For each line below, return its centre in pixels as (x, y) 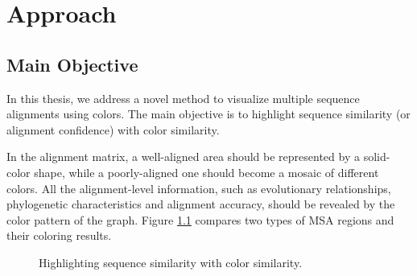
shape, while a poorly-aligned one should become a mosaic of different (206, 172)
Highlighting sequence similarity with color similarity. (171, 262)
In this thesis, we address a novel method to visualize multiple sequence (183, 98)
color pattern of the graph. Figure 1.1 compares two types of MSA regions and (200, 219)
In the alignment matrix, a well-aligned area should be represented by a (183, 157)
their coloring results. (59, 235)
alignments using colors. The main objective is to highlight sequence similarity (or (208, 114)
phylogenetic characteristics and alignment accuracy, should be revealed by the (201, 204)
